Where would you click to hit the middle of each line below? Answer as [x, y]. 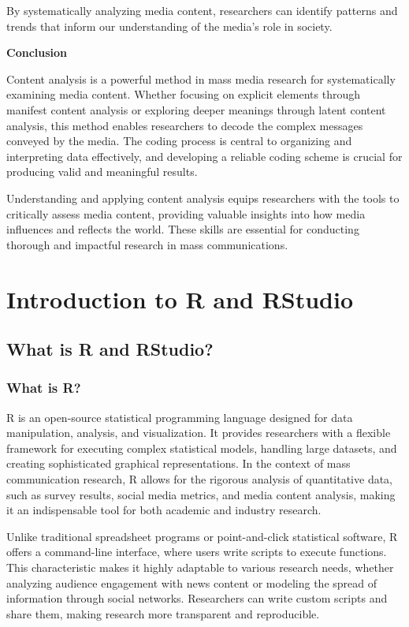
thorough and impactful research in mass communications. [147, 244]
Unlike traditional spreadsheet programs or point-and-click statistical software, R [202, 536]
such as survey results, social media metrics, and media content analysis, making [201, 494]
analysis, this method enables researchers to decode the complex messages [185, 125]
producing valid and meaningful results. [102, 172]
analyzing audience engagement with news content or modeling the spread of [191, 582]
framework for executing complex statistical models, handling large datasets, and [202, 448]
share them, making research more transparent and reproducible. [163, 613]
